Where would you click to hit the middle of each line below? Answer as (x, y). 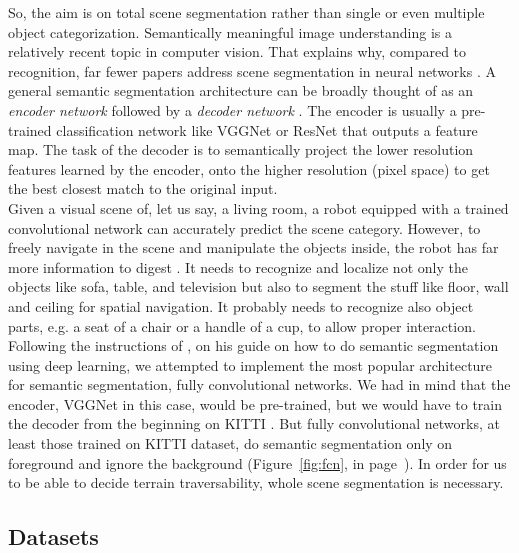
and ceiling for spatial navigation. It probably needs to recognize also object (241, 305)
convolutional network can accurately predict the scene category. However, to (244, 227)
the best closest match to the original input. (143, 188)
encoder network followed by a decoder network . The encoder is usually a (232, 109)
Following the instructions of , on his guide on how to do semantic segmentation (253, 345)
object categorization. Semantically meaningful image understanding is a (230, 31)
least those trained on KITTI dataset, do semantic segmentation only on (230, 443)
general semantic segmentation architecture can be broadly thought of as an (241, 90)
